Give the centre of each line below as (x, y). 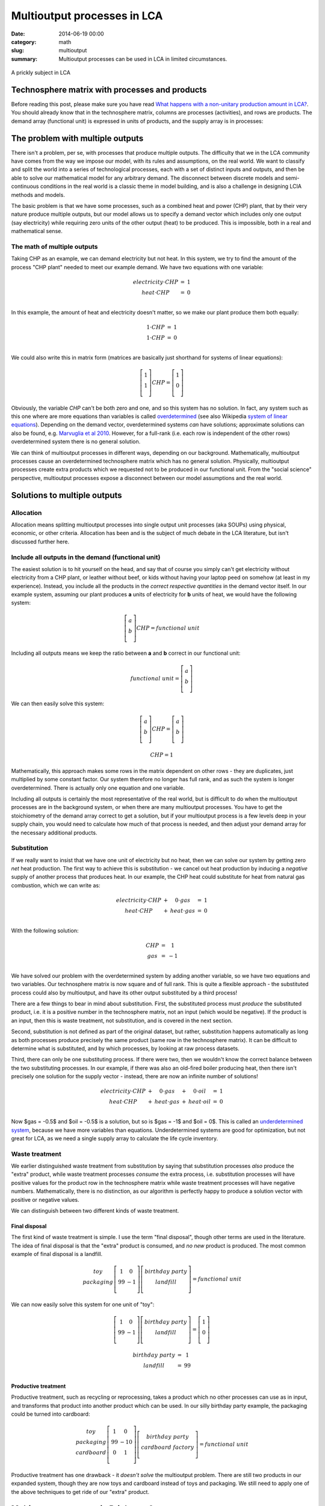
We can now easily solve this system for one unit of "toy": (83, 1305)
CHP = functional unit (168, 628)
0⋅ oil (200, 1091)
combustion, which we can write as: (56, 885)
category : (24, 42)
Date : (18, 34)
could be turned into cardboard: (51, 1414)
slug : (17, 51)
